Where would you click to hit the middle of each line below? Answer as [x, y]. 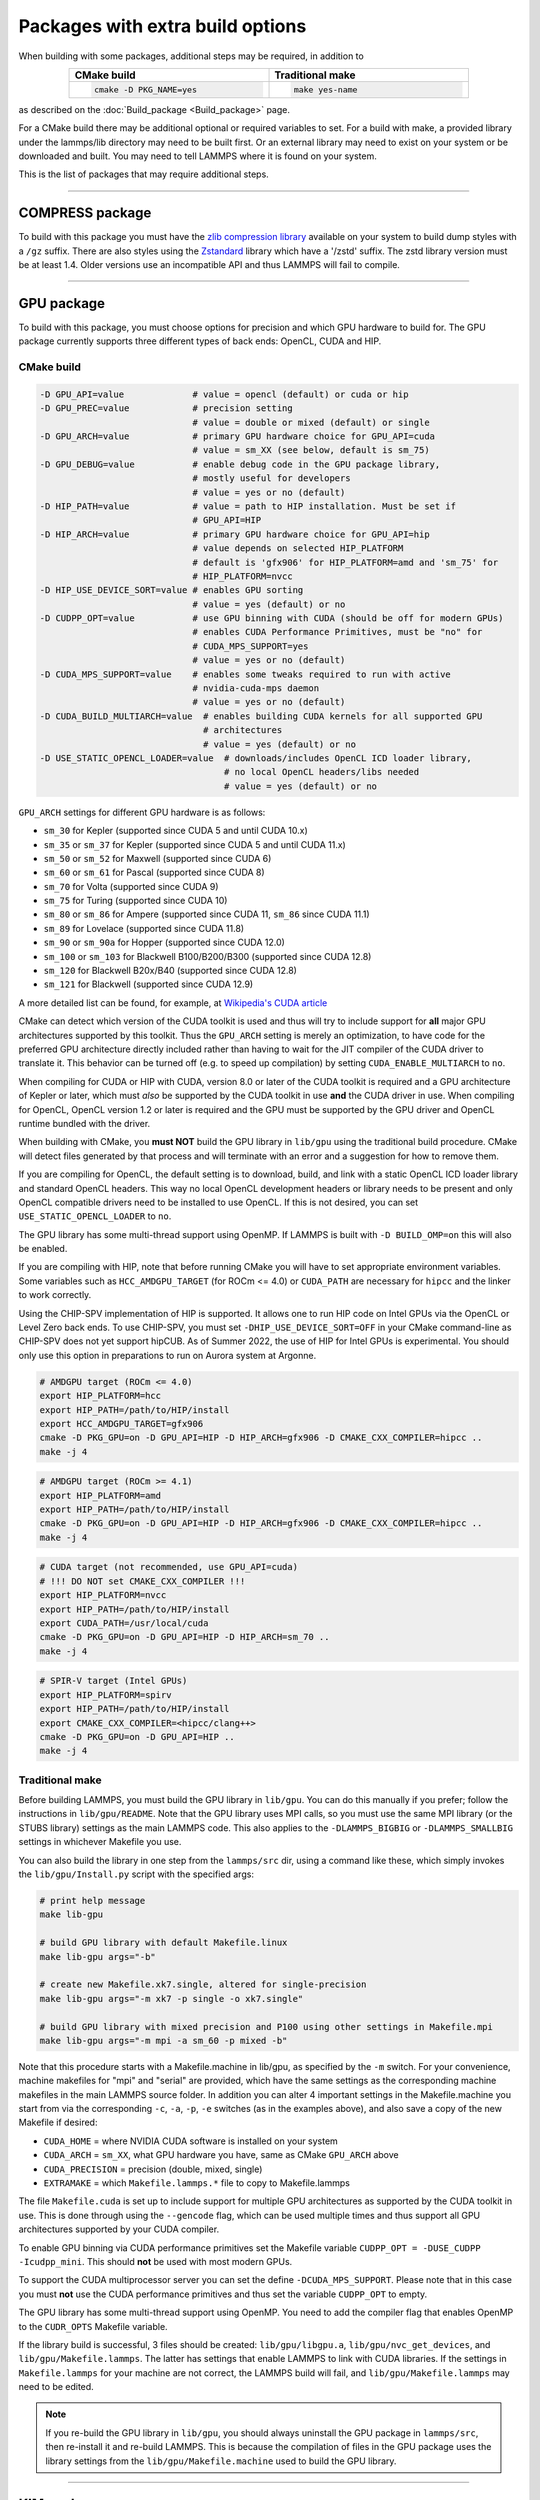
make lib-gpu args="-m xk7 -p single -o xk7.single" [171, 1998]
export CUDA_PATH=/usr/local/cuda [124, 1623]
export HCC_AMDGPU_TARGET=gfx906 [121, 1423]
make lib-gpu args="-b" [98, 1956]
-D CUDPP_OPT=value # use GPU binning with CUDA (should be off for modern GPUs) [271, 618]
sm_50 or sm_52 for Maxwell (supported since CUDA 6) [157, 858]
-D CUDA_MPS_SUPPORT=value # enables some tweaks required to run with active [245, 674]
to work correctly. [55, 1295]
